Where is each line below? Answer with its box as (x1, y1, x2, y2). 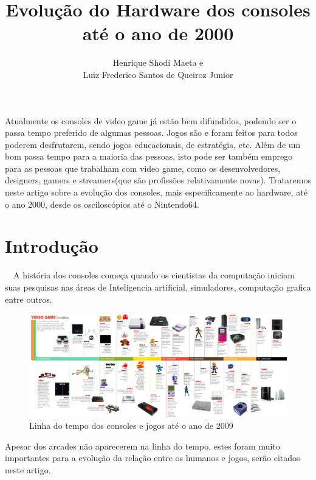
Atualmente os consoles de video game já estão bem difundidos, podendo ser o (5, 114, 297, 127)
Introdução (5, 233, 98, 258)
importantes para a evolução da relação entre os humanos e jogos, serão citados (5, 451, 300, 464)
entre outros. (5, 292, 52, 305)
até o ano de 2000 (82, 21, 234, 46)
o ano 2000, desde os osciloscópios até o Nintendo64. (5, 197, 200, 210)
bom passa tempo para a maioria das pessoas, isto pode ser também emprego (5, 150, 293, 163)
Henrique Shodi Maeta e (112, 56, 204, 69)
